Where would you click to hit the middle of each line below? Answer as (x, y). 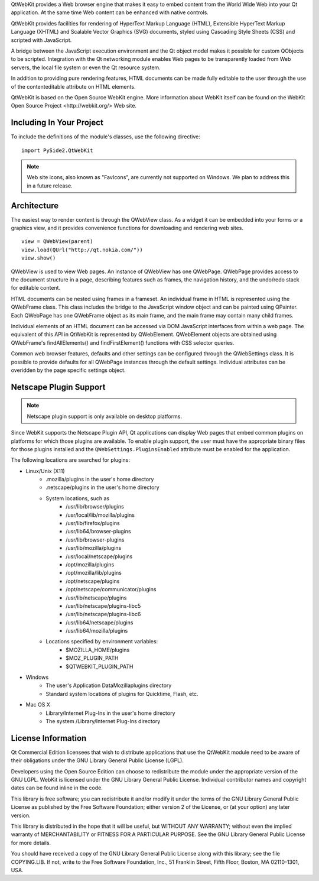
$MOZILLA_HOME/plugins (98, 650)
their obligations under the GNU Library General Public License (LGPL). (97, 760)
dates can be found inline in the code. (57, 788)
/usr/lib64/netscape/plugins (100, 622)
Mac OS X (38, 705)
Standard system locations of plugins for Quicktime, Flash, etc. (122, 694)
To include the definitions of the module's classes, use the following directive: (105, 137)
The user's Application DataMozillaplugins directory (109, 685)
